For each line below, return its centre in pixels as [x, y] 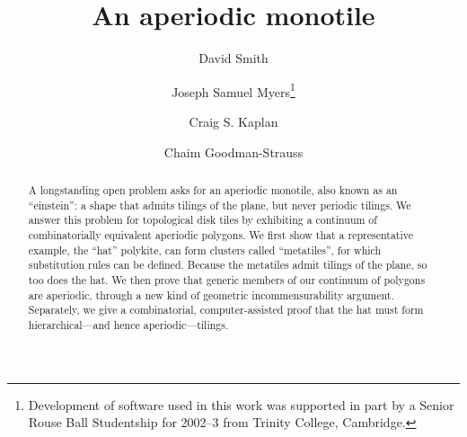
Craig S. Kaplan [233, 121]
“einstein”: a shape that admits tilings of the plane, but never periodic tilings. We [220, 205]
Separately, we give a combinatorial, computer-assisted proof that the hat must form [226, 310]
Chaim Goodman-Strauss [233, 152]
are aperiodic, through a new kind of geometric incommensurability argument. [211, 294]
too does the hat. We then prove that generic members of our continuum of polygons [227, 279]
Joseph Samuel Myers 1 [233, 90]
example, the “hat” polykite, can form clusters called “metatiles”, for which [205, 250]
